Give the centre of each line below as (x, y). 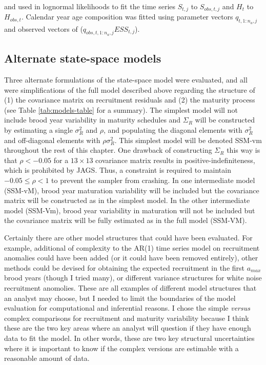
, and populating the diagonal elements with (173, 130)
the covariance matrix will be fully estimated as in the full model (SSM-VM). (126, 220)
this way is (243, 150)
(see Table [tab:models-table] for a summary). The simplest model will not (121, 109)
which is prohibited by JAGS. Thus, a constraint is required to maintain (118, 170)
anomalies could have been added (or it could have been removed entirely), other (131, 258)
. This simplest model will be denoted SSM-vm (188, 140)
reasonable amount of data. (47, 358)
